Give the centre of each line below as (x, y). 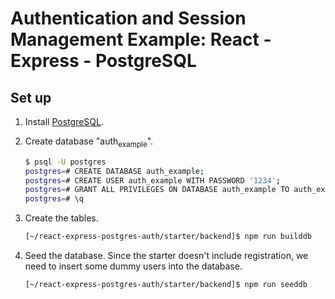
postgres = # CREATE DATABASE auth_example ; (114, 171)
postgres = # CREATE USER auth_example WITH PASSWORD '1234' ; (152, 180)
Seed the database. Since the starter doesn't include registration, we (166, 256)
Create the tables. (61, 218)
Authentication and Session (128, 18)
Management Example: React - (141, 39)
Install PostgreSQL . (64, 121)
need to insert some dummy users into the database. (133, 266)
